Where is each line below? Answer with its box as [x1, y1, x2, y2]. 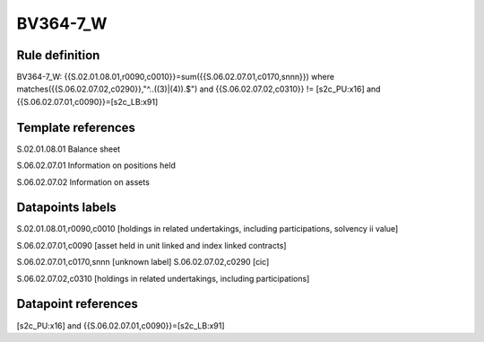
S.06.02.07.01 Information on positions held [16, 160, 177, 171]
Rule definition [16, 48, 100, 63]
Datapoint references [16, 296, 139, 311]
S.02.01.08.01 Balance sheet [16, 144, 121, 154]
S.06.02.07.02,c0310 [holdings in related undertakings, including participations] [16, 273, 310, 284]
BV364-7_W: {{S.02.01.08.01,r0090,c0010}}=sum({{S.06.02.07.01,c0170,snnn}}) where [16, 72, 335, 83]
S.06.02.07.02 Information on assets [16, 176, 150, 188]
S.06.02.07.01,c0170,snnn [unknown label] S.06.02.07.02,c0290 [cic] [16, 257, 270, 267]
